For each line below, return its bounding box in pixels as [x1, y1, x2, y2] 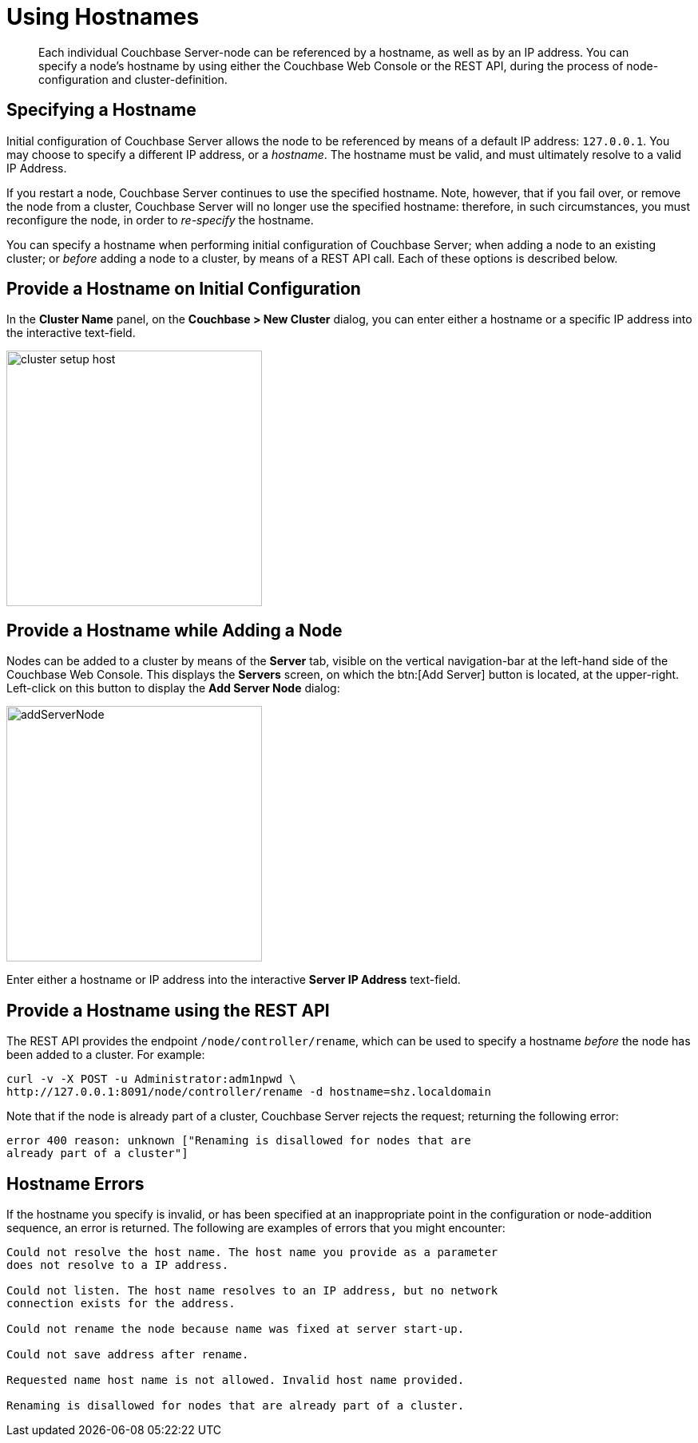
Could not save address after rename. [6, 1347, 249, 1361]
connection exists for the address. [6, 1296, 236, 1310]
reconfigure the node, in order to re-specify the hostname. [6, 212, 314, 227]
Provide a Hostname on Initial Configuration [6, 279, 361, 299]
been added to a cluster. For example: [6, 1048, 205, 1062]
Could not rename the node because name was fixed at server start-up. [6, 1322, 465, 1335]
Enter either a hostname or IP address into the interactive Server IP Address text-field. [6, 973, 461, 987]
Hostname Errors [6, 1173, 145, 1194]
